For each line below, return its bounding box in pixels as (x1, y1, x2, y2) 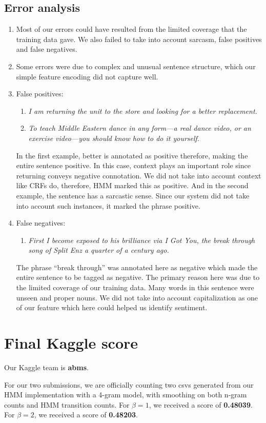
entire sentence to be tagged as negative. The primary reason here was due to (16, 272, 260, 283)
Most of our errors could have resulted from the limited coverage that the (16, 24, 247, 34)
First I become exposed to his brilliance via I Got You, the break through (28, 234, 255, 245)
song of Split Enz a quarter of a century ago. (28, 245, 169, 255)
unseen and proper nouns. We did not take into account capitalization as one (16, 292, 258, 303)
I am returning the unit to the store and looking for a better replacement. (28, 105, 257, 116)
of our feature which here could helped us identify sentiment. (16, 302, 208, 313)
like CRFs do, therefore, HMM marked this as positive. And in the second (16, 180, 249, 191)
